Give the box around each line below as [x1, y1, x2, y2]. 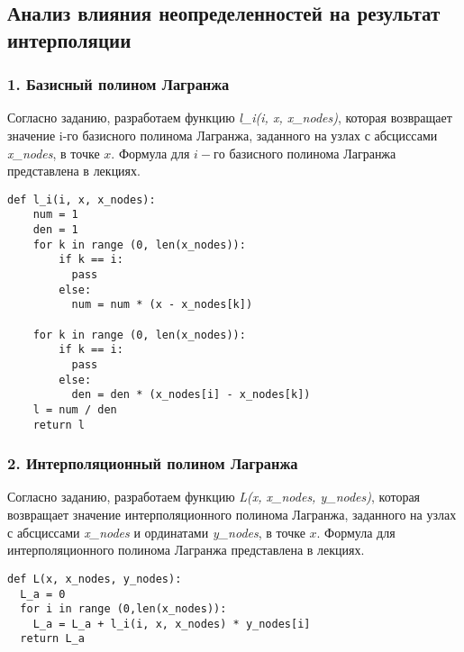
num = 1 [32, 208, 78, 222]
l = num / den [32, 403, 117, 416]
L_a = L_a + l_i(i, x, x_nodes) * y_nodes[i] [32, 617, 311, 630]
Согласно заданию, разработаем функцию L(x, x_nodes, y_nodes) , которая [7, 487, 421, 506]
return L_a [20, 632, 85, 646]
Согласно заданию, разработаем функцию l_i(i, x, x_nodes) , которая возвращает [7, 108, 452, 127]
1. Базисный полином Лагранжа [7, 73, 230, 95]
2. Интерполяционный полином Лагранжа [7, 452, 298, 475]
